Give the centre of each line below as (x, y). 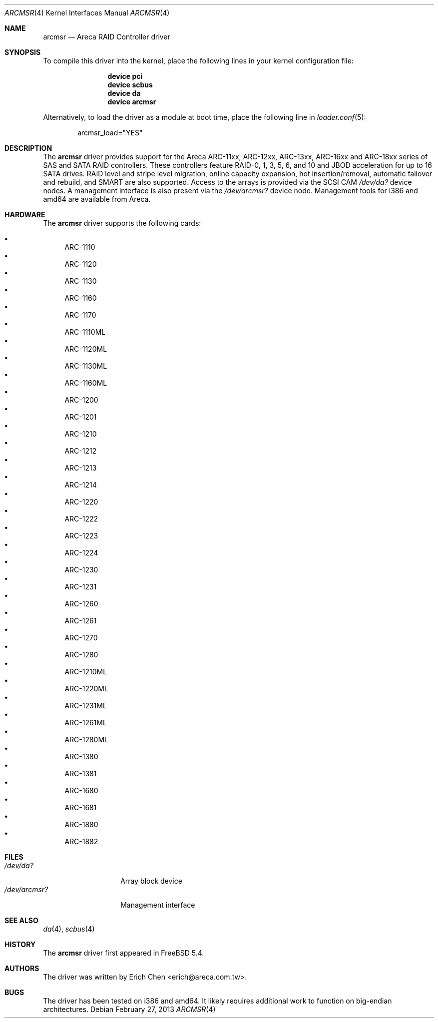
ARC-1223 (81, 536)
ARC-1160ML (86, 383)
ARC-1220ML (86, 689)
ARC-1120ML (86, 349)
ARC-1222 (81, 519)
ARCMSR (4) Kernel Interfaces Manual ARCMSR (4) (87, 13)
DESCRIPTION (28, 148)
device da (124, 93)
